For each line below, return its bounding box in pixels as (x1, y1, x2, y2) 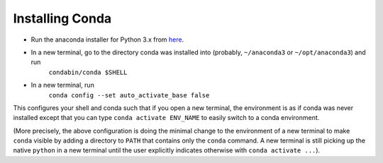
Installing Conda (13, 11, 112, 26)
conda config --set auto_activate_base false (48, 91, 210, 99)
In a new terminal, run (30, 81, 95, 90)
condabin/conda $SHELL (48, 68, 128, 76)
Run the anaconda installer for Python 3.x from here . (30, 35, 184, 44)
